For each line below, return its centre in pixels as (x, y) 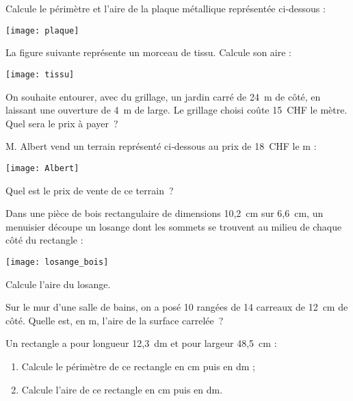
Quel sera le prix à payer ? (62, 123)
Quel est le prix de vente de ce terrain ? (90, 190)
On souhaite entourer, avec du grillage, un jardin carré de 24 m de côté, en (163, 96)
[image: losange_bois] (57, 262)
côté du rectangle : (44, 240)
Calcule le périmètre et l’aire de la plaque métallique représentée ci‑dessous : (166, 8)
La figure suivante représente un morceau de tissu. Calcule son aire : (149, 52)
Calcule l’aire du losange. (58, 284)
